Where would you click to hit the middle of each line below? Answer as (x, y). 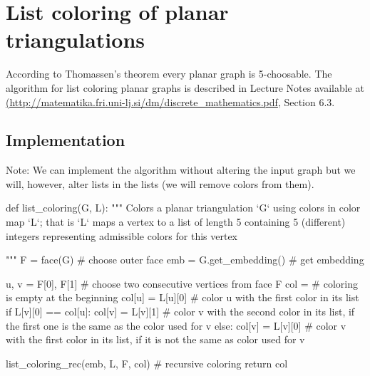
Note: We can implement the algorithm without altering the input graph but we (181, 170)
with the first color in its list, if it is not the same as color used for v (155, 339)
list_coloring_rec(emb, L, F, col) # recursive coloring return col (147, 363)
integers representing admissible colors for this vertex (122, 235)
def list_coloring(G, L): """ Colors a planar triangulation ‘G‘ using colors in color (183, 208)
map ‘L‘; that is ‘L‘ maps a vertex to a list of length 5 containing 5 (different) (176, 222)
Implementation (66, 140)
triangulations (75, 40)
